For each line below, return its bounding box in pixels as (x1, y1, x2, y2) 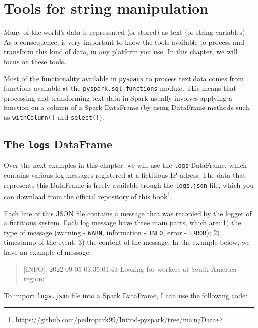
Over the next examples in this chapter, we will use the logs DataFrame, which (4, 160, 247, 170)
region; (23, 273, 45, 284)
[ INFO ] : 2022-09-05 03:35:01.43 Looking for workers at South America (23, 263, 237, 274)
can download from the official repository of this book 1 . (4, 190, 173, 201)
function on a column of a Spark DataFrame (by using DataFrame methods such (4, 102, 249, 112)
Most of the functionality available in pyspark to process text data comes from (4, 73, 244, 83)
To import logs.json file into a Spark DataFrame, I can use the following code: (4, 290, 248, 300)
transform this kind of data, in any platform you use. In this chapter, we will (4, 46, 238, 57)
